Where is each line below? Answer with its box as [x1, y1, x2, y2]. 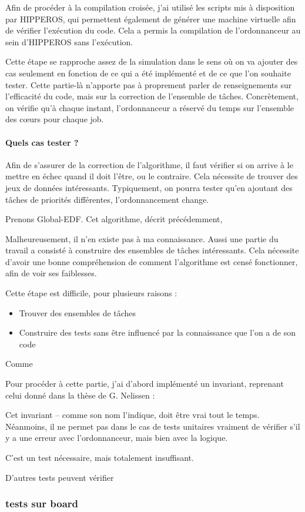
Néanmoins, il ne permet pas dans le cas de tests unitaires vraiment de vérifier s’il [5, 420, 300, 432]
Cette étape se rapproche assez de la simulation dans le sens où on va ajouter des [5, 55, 298, 68]
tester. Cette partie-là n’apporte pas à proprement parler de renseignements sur [5, 78, 292, 91]
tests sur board [5, 496, 79, 511]
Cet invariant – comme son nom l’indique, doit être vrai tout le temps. [5, 409, 260, 421]
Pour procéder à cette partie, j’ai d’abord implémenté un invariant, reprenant [5, 377, 284, 390]
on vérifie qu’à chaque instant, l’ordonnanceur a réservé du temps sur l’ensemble [5, 101, 294, 113]
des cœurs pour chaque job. [5, 113, 104, 125]
